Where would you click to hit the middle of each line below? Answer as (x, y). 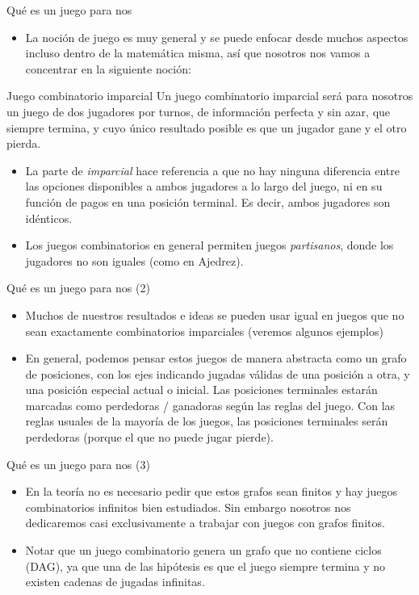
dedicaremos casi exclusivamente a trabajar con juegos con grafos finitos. (205, 523)
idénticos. (49, 218)
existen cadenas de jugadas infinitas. (115, 582)
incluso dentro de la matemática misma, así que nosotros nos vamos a (198, 53)
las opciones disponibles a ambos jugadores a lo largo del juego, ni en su (204, 186)
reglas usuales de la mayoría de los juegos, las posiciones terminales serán (207, 421)
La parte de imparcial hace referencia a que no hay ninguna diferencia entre (212, 170)
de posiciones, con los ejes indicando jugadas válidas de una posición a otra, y (218, 373)
